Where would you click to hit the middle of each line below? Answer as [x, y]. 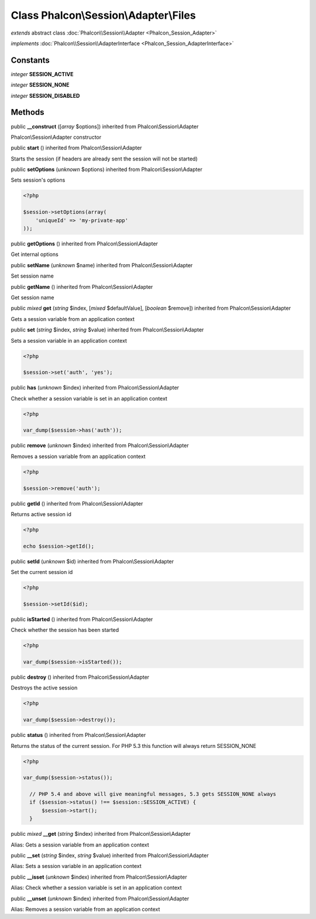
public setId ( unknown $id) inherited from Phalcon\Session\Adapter [92, 561]
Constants [30, 60]
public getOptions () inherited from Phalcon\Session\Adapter [84, 244]
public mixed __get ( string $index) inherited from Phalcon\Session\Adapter [101, 834]
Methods [28, 112]
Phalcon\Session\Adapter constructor [56, 137]
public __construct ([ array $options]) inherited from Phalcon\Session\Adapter [105, 127]
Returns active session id [41, 514]
